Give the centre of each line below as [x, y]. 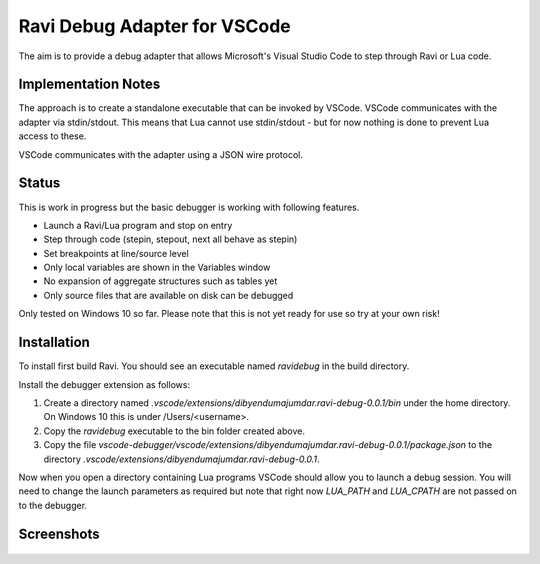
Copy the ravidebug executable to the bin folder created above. [174, 431]
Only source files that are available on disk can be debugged [168, 295]
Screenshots [59, 533]
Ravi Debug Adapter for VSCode [155, 26]
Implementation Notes [89, 84]
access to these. [52, 136]
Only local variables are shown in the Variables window [157, 267]
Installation [54, 342]
